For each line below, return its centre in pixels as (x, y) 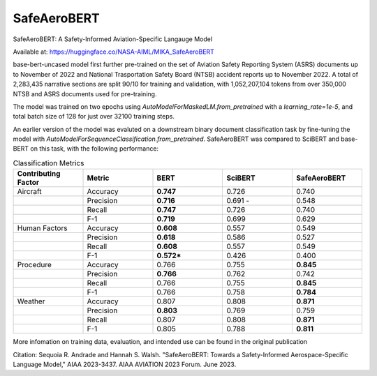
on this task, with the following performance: (95, 149)
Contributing (39, 174)
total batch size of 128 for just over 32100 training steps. (94, 116)
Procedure (35, 265)
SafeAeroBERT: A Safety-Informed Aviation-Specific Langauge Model (113, 39)
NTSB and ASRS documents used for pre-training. (85, 93)
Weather (31, 301)
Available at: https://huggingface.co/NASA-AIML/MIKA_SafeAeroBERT (113, 52)
